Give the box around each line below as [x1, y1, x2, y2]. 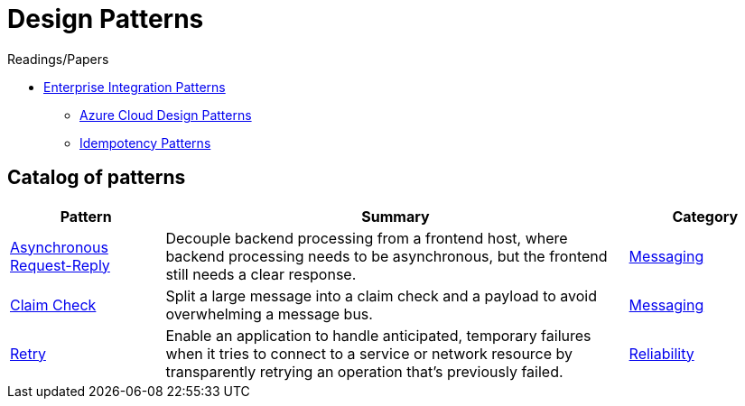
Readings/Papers [7, 51, 109, 67]
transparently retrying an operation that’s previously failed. [165, 362, 563, 381]
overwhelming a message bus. [165, 304, 373, 323]
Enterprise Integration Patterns [43, 78, 226, 95]
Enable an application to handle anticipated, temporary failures [165, 326, 591, 345]
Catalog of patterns [7, 166, 186, 189]
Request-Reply [10, 255, 110, 274]
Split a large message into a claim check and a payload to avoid [165, 286, 598, 305]
